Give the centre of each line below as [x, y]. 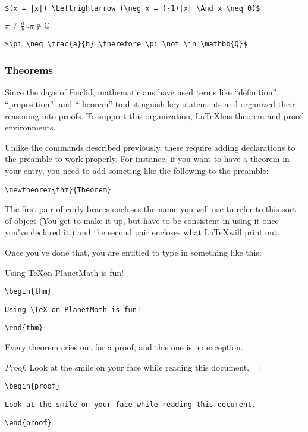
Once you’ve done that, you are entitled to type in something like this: [133, 252]
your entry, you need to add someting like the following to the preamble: [137, 170]
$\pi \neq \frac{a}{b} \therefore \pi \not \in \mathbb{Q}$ [126, 44]
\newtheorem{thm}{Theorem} [58, 190]
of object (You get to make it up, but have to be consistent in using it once [142, 220]
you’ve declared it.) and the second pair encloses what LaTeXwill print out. [142, 232]
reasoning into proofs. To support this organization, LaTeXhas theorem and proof [154, 115]
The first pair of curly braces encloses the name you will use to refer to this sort [150, 209]
